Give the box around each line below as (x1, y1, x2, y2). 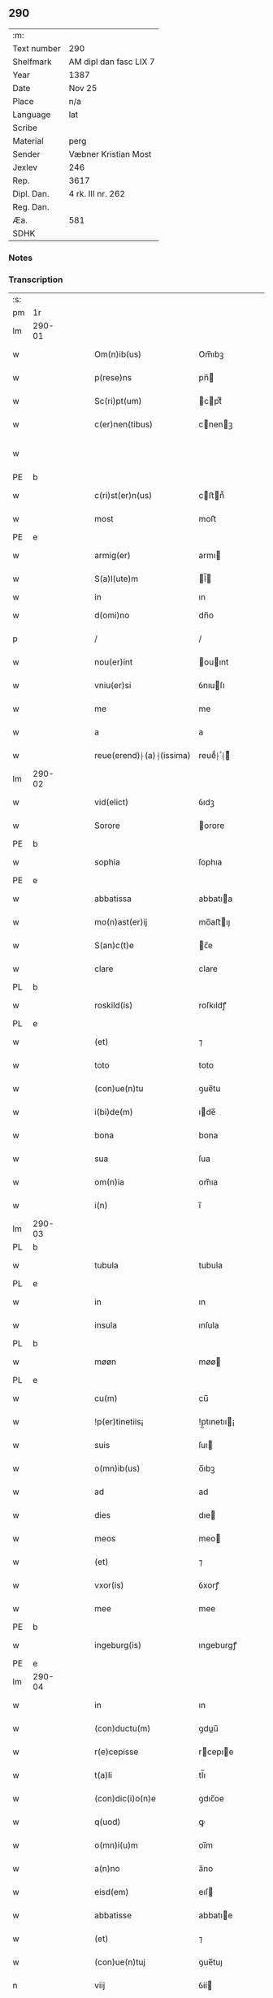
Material (12, 135, 44, 146)
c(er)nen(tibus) (94, 418, 153, 430)
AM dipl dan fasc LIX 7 (68, 56, 156, 67)
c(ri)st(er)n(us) (94, 490, 153, 501)
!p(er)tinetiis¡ (94, 1416, 144, 1428)
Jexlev (12, 162, 38, 173)
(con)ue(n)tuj (94, 1957, 146, 1968)
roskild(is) (94, 999, 133, 1011)
